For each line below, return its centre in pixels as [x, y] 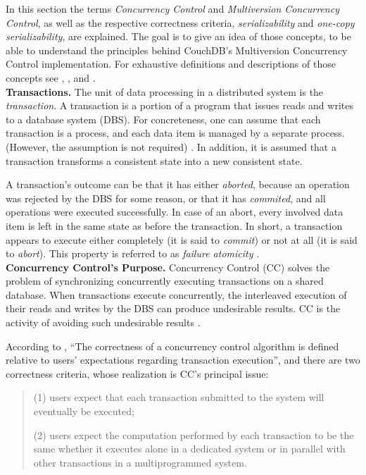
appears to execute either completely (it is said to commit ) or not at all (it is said [182, 239]
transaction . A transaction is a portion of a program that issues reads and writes [179, 105]
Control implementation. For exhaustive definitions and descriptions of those [171, 64]
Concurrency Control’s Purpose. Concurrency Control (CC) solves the [168, 267]
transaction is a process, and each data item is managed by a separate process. [175, 133]
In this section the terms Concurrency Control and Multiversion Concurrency [172, 8]
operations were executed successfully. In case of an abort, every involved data [175, 212]
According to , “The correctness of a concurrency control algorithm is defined [172, 346]
